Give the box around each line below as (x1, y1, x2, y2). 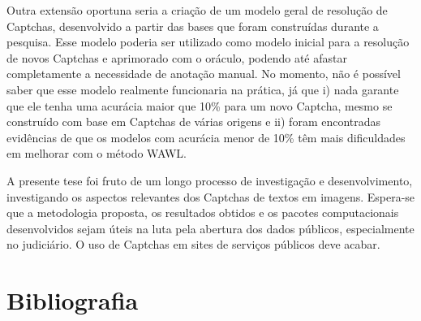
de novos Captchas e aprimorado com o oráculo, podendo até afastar (6, 49, 347, 66)
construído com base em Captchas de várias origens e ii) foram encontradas (6, 113, 381, 130)
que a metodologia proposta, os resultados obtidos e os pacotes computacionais (6, 204, 399, 221)
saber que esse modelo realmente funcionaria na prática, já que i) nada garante (6, 80, 399, 98)
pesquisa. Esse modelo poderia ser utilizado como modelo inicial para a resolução (6, 33, 410, 50)
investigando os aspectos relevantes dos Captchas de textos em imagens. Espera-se (6, 188, 415, 205)
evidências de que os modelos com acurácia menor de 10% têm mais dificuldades (6, 128, 406, 145)
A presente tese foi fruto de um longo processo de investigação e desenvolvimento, (6, 171, 413, 189)
